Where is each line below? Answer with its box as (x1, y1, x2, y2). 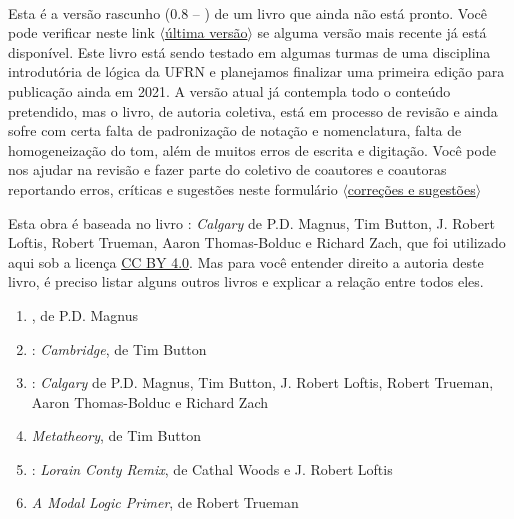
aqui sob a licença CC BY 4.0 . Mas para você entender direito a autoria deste (8, 251, 484, 272)
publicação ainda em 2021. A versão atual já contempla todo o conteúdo (8, 80, 451, 101)
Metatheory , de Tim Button (31, 425, 201, 446)
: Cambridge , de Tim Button (31, 338, 207, 359)
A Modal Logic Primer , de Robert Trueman (31, 492, 299, 513)
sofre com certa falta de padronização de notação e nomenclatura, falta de (8, 120, 462, 141)
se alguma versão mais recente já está (257, 22, 487, 43)
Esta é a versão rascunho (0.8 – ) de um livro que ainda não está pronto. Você (8, 2, 487, 23)
